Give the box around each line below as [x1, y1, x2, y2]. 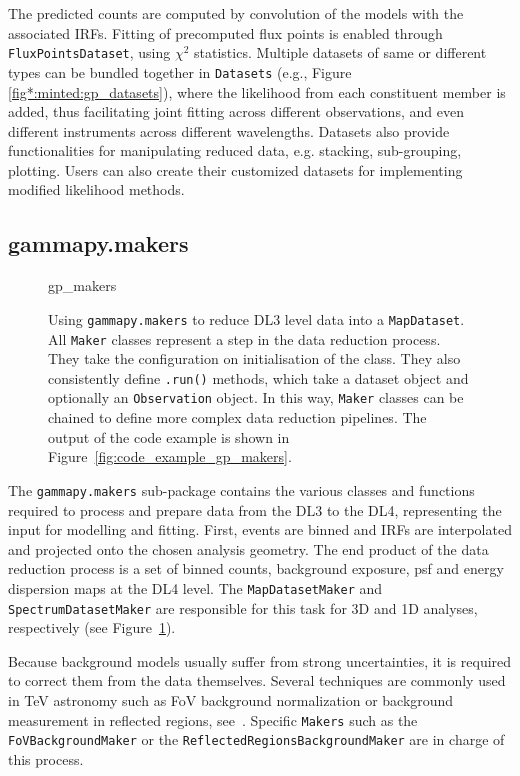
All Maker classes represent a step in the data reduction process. [48, 328, 441, 349]
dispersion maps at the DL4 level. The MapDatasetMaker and [8, 577, 383, 598]
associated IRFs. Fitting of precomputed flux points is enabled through [8, 22, 443, 43]
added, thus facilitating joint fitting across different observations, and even [8, 101, 464, 122]
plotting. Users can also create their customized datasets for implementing [8, 159, 463, 180]
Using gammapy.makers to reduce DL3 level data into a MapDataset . [48, 308, 465, 329]
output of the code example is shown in [48, 426, 290, 447]
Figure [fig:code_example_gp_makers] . [48, 446, 292, 467]
